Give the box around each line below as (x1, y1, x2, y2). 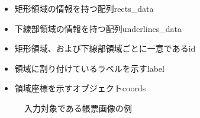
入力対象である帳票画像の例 (24, 101, 132, 114)
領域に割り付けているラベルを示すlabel (14, 62, 164, 74)
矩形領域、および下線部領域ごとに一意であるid (14, 42, 196, 55)
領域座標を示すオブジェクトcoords (14, 82, 146, 94)
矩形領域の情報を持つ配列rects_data (14, 2, 154, 14)
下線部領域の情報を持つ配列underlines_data (14, 22, 182, 34)
